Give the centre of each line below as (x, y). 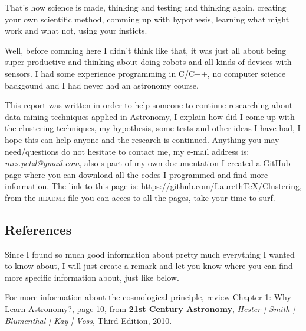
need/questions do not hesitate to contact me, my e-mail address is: (127, 151)
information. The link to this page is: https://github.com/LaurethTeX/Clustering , (153, 186)
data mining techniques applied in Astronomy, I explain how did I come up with (150, 116)
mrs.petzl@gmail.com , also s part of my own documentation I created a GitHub (148, 163)
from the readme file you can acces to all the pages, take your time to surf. (140, 197)
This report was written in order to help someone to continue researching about (149, 105)
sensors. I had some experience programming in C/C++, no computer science (145, 73)
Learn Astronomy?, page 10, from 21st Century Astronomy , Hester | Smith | (150, 309)
